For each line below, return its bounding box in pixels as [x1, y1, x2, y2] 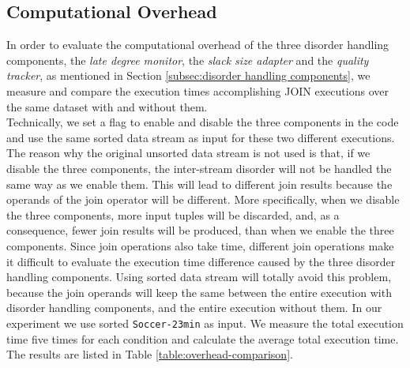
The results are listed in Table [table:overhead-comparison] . [6, 346, 293, 362]
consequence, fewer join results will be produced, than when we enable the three [6, 222, 394, 238]
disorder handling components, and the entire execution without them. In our [6, 299, 382, 316]
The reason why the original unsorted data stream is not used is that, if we [6, 145, 371, 161]
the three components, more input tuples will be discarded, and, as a [6, 206, 340, 223]
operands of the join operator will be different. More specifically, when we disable [6, 191, 400, 208]
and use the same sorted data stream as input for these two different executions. [6, 129, 395, 145]
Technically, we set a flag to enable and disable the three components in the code [6, 114, 399, 130]
